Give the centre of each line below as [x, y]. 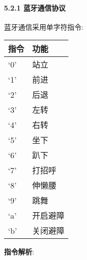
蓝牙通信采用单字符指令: [44, 26]
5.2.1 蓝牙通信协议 [35, 7]
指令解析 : [19, 252]
